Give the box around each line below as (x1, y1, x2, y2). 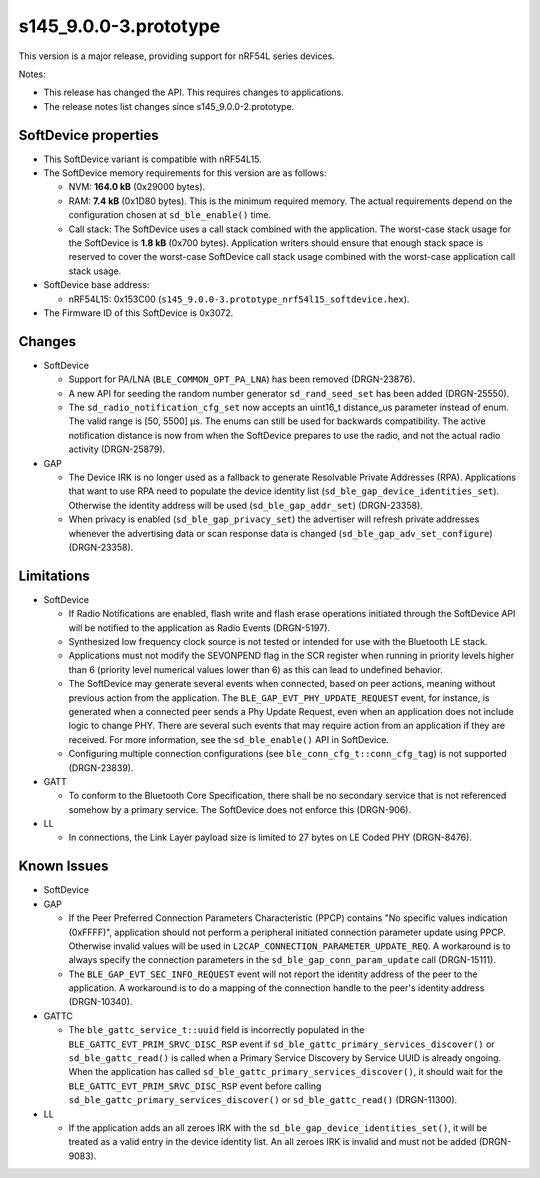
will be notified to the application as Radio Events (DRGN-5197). (68, 621, 330, 634)
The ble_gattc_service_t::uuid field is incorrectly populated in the (68, 1024, 365, 1036)
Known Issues (18, 858, 109, 875)
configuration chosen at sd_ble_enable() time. (68, 209, 272, 221)
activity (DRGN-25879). (68, 443, 166, 455)
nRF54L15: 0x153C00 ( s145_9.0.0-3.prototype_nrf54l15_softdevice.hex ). (68, 293, 410, 305)
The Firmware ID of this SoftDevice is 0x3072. (43, 306, 234, 319)
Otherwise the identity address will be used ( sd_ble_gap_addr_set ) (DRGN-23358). (68, 499, 424, 511)
